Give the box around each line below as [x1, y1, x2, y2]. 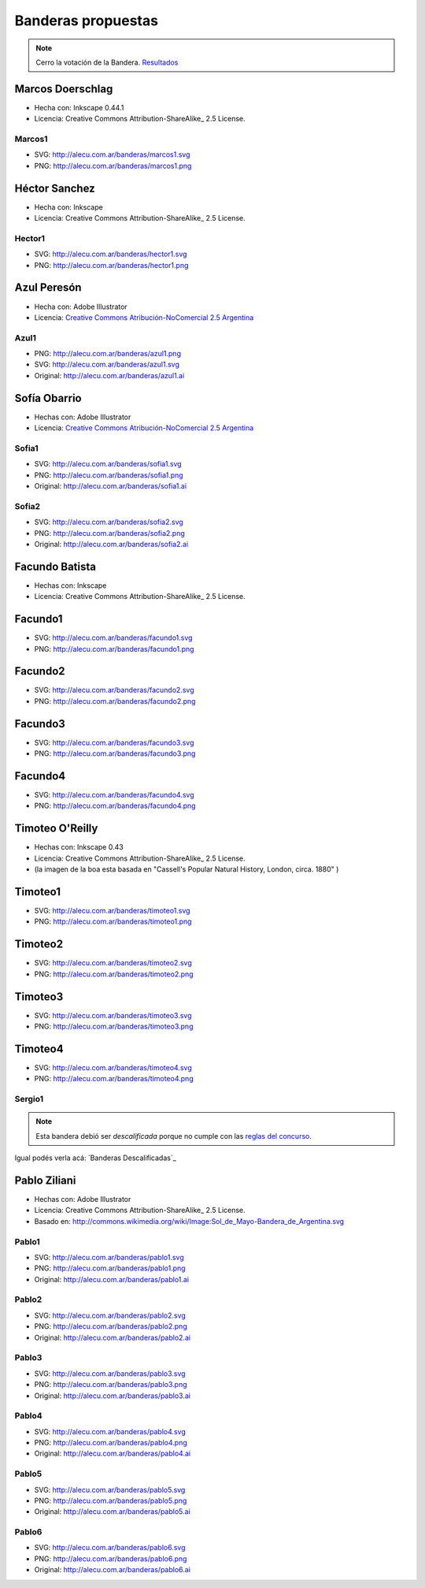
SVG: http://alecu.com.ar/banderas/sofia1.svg [34, 459, 182, 469]
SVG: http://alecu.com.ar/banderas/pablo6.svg [34, 1543, 186, 1553]
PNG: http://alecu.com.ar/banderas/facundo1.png [34, 644, 194, 653]
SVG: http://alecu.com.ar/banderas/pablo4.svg [34, 1426, 187, 1436]
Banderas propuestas [14, 12, 159, 29]
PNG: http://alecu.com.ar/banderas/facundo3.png [34, 749, 196, 758]
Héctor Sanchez [14, 181, 96, 195]
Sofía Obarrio [14, 391, 82, 405]
